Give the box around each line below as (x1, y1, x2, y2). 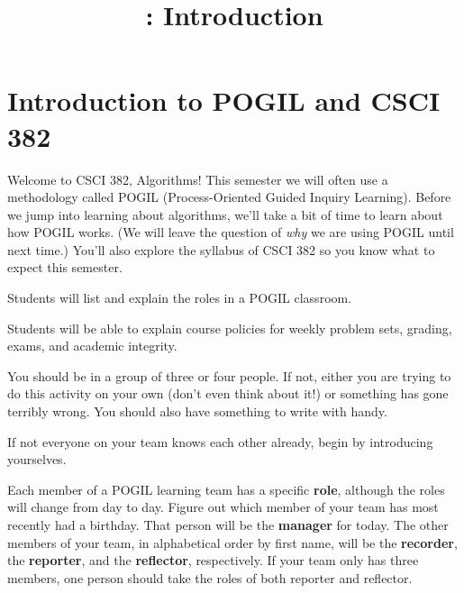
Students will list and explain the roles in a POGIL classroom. (7, 288, 352, 307)
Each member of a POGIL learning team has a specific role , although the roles (7, 479, 445, 498)
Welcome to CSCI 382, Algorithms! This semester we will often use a (7, 169, 388, 188)
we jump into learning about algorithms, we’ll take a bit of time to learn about (7, 205, 443, 224)
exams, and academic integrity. (7, 336, 177, 355)
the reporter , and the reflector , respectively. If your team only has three (7, 551, 419, 570)
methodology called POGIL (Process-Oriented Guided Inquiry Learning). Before (7, 187, 451, 206)
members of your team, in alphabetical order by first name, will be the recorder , (7, 533, 458, 552)
